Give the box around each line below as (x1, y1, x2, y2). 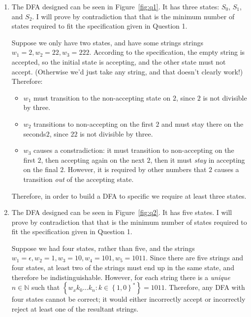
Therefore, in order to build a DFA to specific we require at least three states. (11, 190, 247, 201)
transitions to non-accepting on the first (33, 118, 154, 129)
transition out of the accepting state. (23, 174, 134, 184)
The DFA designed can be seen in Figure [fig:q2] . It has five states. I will (11, 207, 232, 217)
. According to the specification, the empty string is (89, 47, 245, 57)
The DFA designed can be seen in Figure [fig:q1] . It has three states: (11, 1, 220, 11)
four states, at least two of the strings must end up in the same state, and (11, 262, 234, 273)
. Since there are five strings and (146, 252, 244, 263)
